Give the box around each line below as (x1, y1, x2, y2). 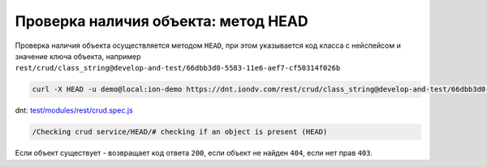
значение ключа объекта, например (15, 51, 141, 61)
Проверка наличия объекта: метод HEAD (15, 12, 308, 30)
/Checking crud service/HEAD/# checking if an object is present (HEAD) (32, 127, 328, 137)
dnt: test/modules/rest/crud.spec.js (15, 105, 133, 115)
